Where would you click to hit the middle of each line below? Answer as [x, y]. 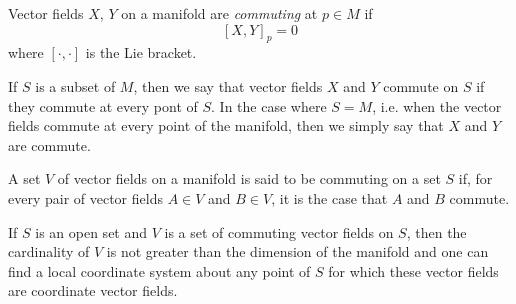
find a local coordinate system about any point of [159, 270]
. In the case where [269, 105]
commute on [421, 85]
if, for [475, 178]
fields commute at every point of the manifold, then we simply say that [226, 125]
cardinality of [49, 251]
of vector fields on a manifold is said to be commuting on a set [249, 178]
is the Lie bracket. [141, 52]
